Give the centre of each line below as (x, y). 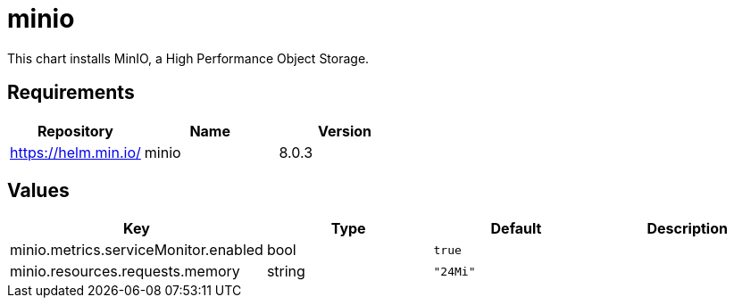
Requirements (71, 93)
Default (516, 229)
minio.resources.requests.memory (125, 272)
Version (345, 131)
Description (687, 229)
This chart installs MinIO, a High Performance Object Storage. (188, 58)
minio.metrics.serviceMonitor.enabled (137, 250)
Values (38, 191)
